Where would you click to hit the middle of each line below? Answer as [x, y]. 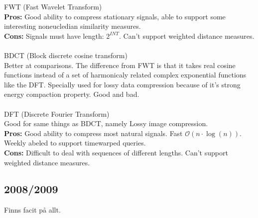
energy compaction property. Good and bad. [72, 94]
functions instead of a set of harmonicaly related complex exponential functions [125, 75]
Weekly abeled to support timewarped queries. [75, 143]
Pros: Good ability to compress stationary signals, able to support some [115, 16]
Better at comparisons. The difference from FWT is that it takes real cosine [120, 65]
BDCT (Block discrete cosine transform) [66, 55]
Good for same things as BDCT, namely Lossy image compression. [106, 123]
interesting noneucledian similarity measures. [72, 26]
